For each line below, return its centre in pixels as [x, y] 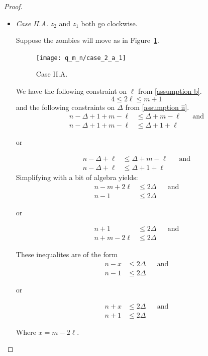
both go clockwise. [109, 23]
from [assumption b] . [170, 91]
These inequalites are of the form [67, 254]
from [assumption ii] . [157, 107]
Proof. [13, 6]
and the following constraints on [65, 107]
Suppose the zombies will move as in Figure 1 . [87, 40]
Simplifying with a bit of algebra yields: [77, 177]
